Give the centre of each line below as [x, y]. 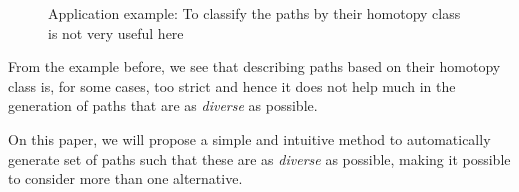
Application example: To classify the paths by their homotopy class [254, 13]
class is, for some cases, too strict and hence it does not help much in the [232, 85]
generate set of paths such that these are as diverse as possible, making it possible [259, 158]
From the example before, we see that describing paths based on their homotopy [254, 66]
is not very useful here [116, 32]
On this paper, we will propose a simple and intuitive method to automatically [249, 138]
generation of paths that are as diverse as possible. [163, 105]
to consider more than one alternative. [125, 178]
